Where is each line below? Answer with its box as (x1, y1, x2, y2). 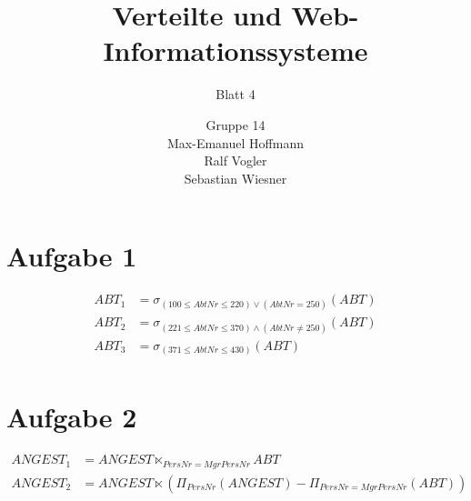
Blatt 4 (215, 85, 256, 104)
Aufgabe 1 (6, 237, 137, 275)
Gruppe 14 (205, 115, 266, 134)
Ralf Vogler (204, 151, 267, 170)
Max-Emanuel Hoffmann (167, 133, 304, 152)
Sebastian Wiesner (184, 168, 287, 187)
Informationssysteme (103, 32, 368, 69)
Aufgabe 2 (6, 398, 137, 436)
